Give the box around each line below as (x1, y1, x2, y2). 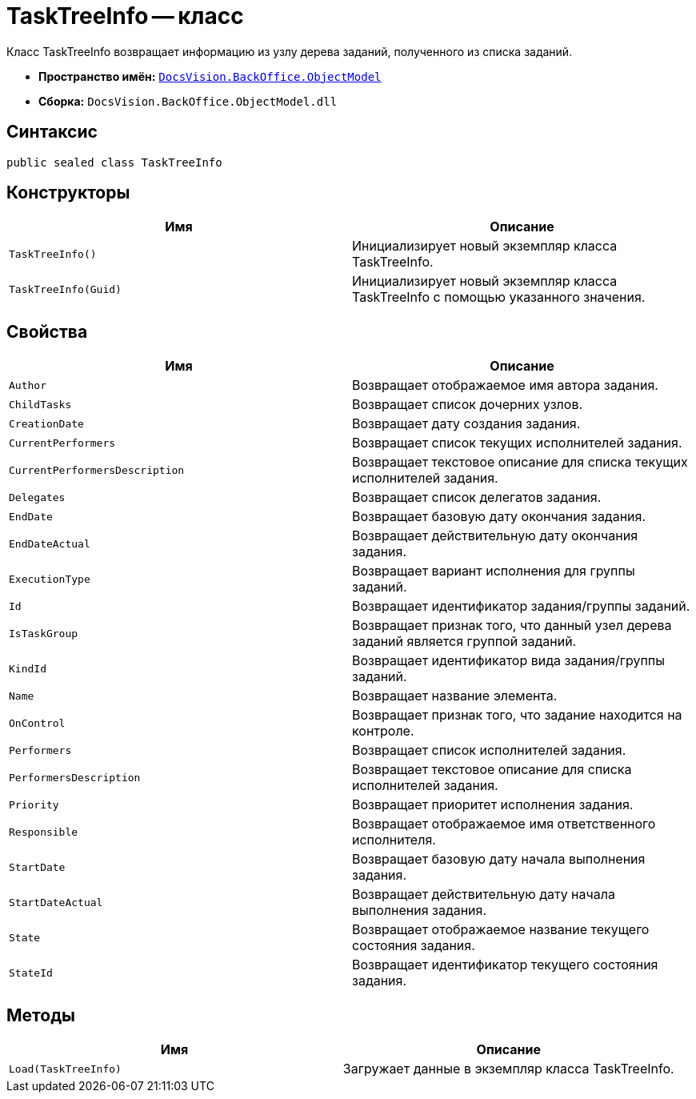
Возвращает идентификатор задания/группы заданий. (352, 598, 690, 615)
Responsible (9, 825, 78, 838)
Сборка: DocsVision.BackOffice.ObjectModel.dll (38, 94, 338, 108)
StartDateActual (9, 896, 103, 908)
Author (9, 379, 46, 391)
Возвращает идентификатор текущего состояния (352, 957, 658, 973)
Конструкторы (6, 182, 130, 203)
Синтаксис (6, 122, 98, 142)
